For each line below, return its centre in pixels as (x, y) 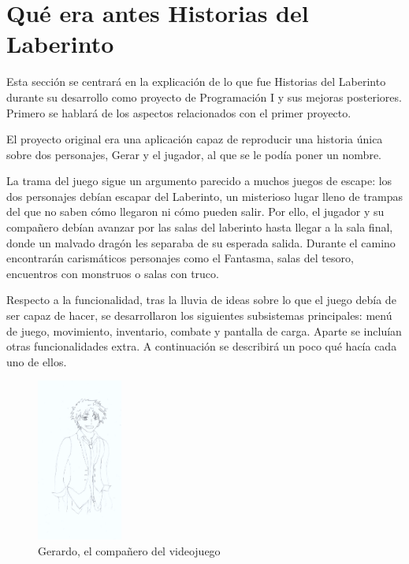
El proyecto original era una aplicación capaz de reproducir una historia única (195, 139)
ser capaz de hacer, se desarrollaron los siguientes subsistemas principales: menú (199, 315)
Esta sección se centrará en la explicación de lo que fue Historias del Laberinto (196, 82)
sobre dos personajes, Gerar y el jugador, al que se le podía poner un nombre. (194, 154)
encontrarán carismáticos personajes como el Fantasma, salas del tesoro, (180, 258)
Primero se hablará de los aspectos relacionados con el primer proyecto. (179, 112)
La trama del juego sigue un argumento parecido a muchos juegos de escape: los (199, 181)
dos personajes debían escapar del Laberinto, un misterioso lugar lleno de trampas (205, 196)
